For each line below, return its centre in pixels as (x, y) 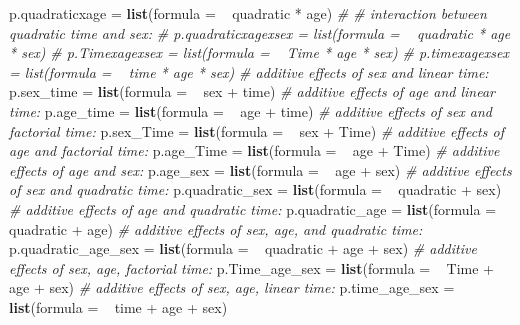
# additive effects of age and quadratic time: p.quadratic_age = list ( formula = (253, 208)
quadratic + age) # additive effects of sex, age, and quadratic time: (216, 228)
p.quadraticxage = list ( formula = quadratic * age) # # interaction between (248, 13)
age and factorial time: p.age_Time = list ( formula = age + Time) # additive (254, 150)
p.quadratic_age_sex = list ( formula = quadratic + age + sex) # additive (243, 248)
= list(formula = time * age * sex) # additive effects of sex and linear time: (249, 71)
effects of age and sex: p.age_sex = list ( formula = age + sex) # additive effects (260, 169)
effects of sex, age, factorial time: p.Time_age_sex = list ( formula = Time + (251, 267)
